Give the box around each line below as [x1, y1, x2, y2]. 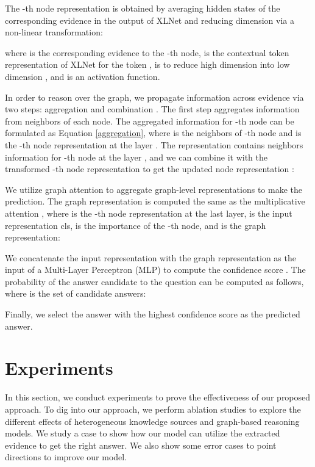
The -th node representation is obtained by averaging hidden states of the [5, 2, 280, 14]
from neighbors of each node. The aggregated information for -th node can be [5, 114, 294, 127]
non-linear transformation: [5, 26, 103, 38]
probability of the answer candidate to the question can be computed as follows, [5, 275, 304, 288]
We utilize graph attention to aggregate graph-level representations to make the [5, 183, 302, 195]
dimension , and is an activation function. [5, 70, 160, 82]
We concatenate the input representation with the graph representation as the [5, 251, 296, 264]
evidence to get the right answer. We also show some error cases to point [5, 438, 277, 451]
